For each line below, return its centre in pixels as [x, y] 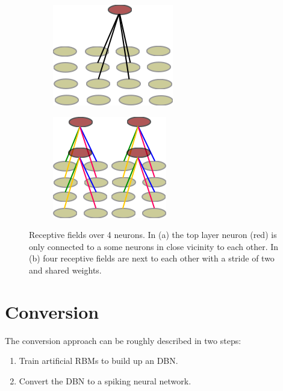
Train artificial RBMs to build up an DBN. [98, 361]
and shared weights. [65, 270]
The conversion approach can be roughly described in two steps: [123, 340]
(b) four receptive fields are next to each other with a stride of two [152, 258]
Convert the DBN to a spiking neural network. [105, 380]
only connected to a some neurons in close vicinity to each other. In [154, 246]
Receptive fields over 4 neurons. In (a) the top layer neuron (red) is [153, 235]
